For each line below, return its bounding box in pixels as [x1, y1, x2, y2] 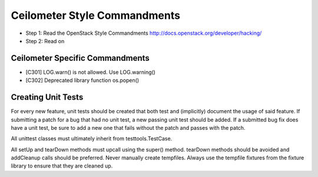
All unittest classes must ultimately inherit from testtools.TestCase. [11, 135, 173, 142]
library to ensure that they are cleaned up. [11, 162, 113, 169]
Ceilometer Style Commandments [11, 9, 181, 22]
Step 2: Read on [25, 37, 65, 44]
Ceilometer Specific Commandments [11, 53, 150, 63]
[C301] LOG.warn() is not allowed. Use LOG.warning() [25, 68, 156, 76]
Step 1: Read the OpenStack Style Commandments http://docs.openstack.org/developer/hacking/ [25, 29, 262, 37]
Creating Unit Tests [11, 92, 84, 103]
